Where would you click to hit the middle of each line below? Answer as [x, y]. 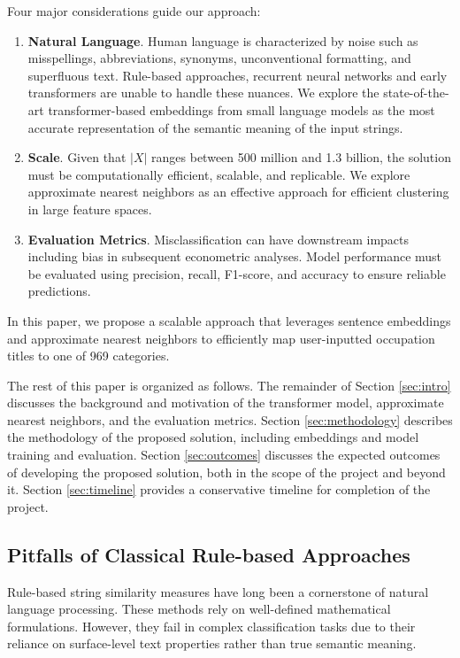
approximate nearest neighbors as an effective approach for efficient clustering [238, 192]
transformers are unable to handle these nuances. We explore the [203, 93]
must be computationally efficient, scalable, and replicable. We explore [219, 174]
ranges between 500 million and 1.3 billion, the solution [301, 157]
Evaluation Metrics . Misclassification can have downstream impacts [218, 239]
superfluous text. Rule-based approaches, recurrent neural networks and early [238, 75]
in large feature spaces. [90, 209]
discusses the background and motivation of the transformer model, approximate [226, 403]
